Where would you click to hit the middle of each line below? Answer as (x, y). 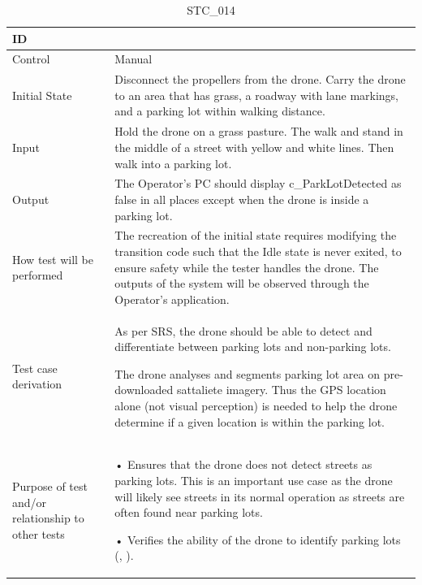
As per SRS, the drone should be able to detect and (243, 330)
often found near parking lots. (189, 512)
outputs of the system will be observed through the (242, 283)
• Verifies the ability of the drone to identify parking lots (258, 539)
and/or (30, 502)
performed (38, 275)
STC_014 (211, 10)
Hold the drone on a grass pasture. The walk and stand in (259, 131)
